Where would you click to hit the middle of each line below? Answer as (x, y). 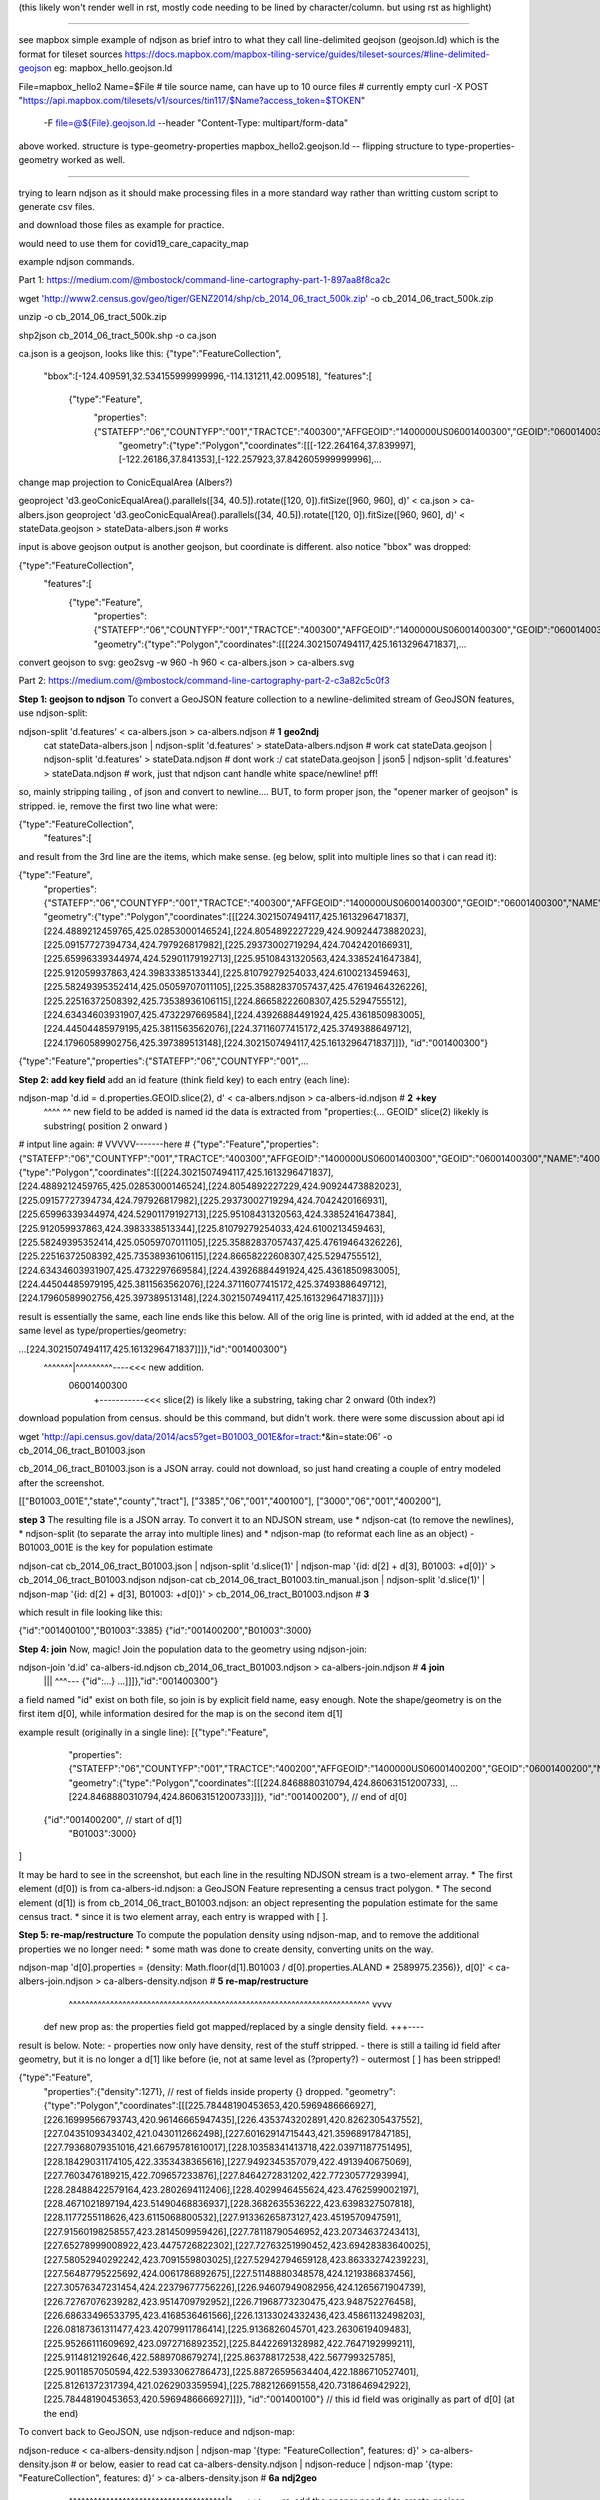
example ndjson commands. (76, 262)
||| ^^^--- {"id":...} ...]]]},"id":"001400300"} (131, 1681)
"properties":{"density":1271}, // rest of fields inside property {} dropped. (193, 2091)
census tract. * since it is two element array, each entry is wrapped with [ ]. (173, 1916)
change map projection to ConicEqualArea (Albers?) (126, 482)
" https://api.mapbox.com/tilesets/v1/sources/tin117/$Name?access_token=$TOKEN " (192, 100)
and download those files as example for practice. (121, 225)
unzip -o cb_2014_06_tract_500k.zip (92, 317)
